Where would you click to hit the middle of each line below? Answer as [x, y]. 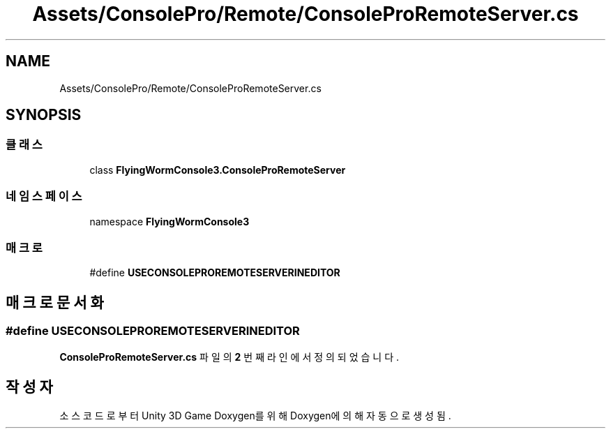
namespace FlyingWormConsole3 [169, 221]
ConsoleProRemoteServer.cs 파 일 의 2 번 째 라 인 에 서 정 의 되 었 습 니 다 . [229, 357]
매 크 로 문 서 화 [55, 302]
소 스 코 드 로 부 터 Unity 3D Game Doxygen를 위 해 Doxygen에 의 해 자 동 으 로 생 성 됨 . [255, 416]
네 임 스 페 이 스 [44, 196]
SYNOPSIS [44, 115]
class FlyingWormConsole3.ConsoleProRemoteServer [218, 170]
